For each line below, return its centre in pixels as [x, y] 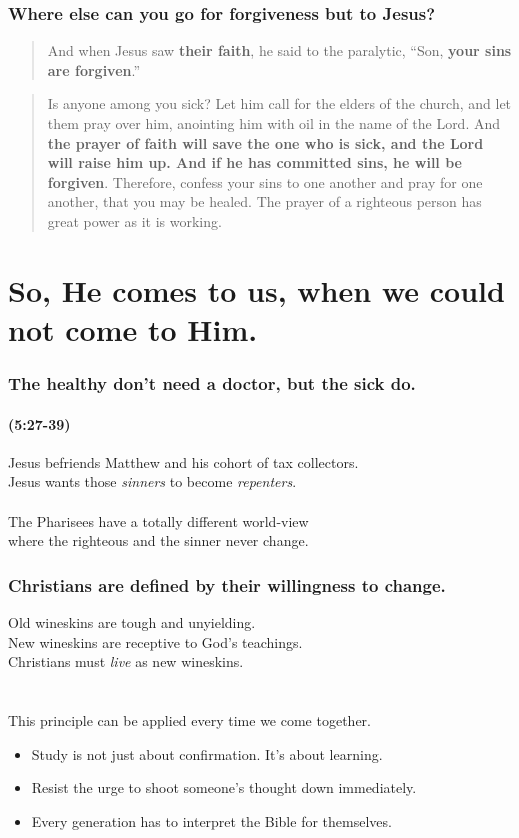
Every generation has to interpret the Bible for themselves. [211, 820]
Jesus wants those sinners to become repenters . [152, 481]
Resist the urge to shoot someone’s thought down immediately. [224, 787]
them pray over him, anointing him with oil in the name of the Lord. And [274, 123]
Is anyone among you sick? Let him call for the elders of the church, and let [279, 103]
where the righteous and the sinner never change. [158, 540]
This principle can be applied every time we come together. [189, 719]
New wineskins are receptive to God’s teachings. [155, 641]
